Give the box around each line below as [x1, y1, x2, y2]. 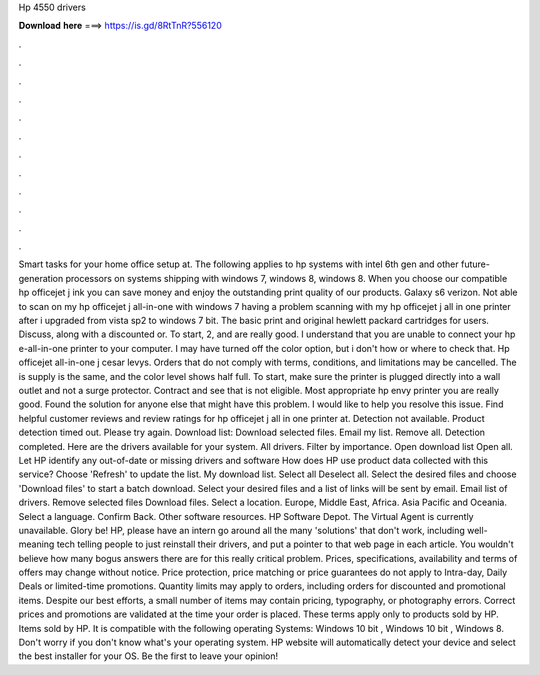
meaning [18, 538, 55, 550]
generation [18, 272, 64, 284]
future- [460, 258, 490, 270]
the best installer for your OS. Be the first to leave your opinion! [18, 650, 279, 662]
